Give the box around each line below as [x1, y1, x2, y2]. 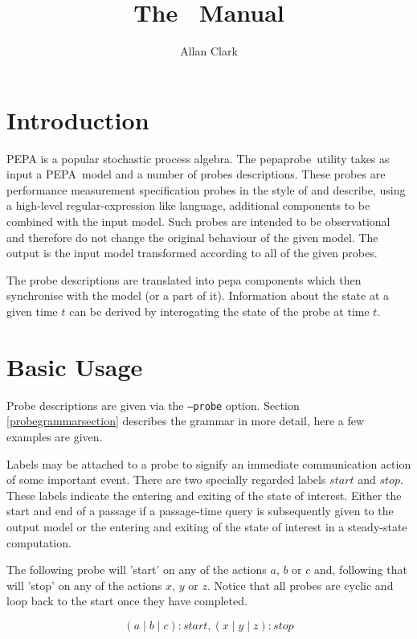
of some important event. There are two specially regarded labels [6, 471, 326, 488]
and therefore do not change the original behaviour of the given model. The [6, 228, 378, 245]
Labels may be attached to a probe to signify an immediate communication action [6, 455, 411, 472]
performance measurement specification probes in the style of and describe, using [6, 181, 406, 198]
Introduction [6, 103, 149, 136]
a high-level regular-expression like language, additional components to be [6, 197, 370, 214]
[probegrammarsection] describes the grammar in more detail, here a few [6, 412, 365, 429]
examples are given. [6, 428, 103, 444]
